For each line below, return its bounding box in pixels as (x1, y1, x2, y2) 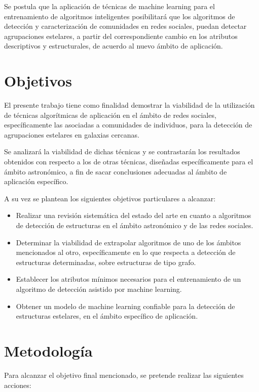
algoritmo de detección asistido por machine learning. (16, 284, 182, 294)
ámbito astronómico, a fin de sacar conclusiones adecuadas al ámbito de (4, 166, 227, 177)
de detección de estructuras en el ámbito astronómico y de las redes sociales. (16, 220, 253, 231)
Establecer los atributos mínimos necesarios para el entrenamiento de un (16, 274, 241, 284)
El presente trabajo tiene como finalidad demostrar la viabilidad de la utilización (4, 100, 255, 110)
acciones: (4, 379, 31, 390)
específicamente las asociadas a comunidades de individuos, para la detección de (4, 119, 252, 130)
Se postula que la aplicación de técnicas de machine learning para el (4, 1, 215, 11)
